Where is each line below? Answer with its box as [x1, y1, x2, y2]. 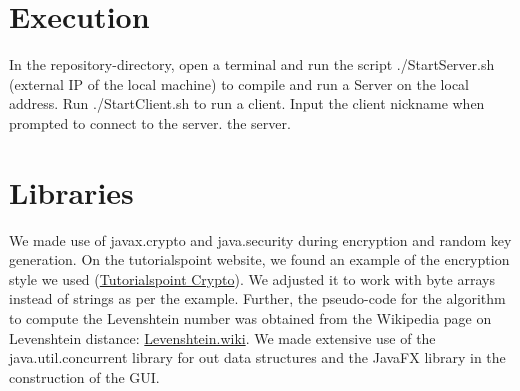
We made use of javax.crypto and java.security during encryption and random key [9, 229, 512, 250]
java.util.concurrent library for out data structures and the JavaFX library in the [9, 347, 506, 368]
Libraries [9, 171, 134, 212]
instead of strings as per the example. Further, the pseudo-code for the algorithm [9, 288, 506, 309]
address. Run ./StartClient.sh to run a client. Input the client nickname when [9, 93, 485, 114]
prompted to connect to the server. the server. [9, 112, 291, 133]
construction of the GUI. [9, 366, 160, 387]
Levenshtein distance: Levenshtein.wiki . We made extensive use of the [9, 327, 436, 348]
